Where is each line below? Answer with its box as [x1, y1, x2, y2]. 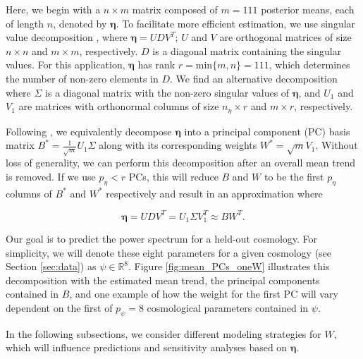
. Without [315, 138, 358, 152]
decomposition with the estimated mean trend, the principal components [6, 272, 320, 287]
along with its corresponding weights [99, 138, 257, 152]
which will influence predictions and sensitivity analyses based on [6, 340, 288, 355]
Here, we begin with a [6, 2, 101, 16]
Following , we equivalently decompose [6, 123, 172, 138]
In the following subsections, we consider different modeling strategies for [6, 326, 321, 341]
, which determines [269, 57, 350, 72]
